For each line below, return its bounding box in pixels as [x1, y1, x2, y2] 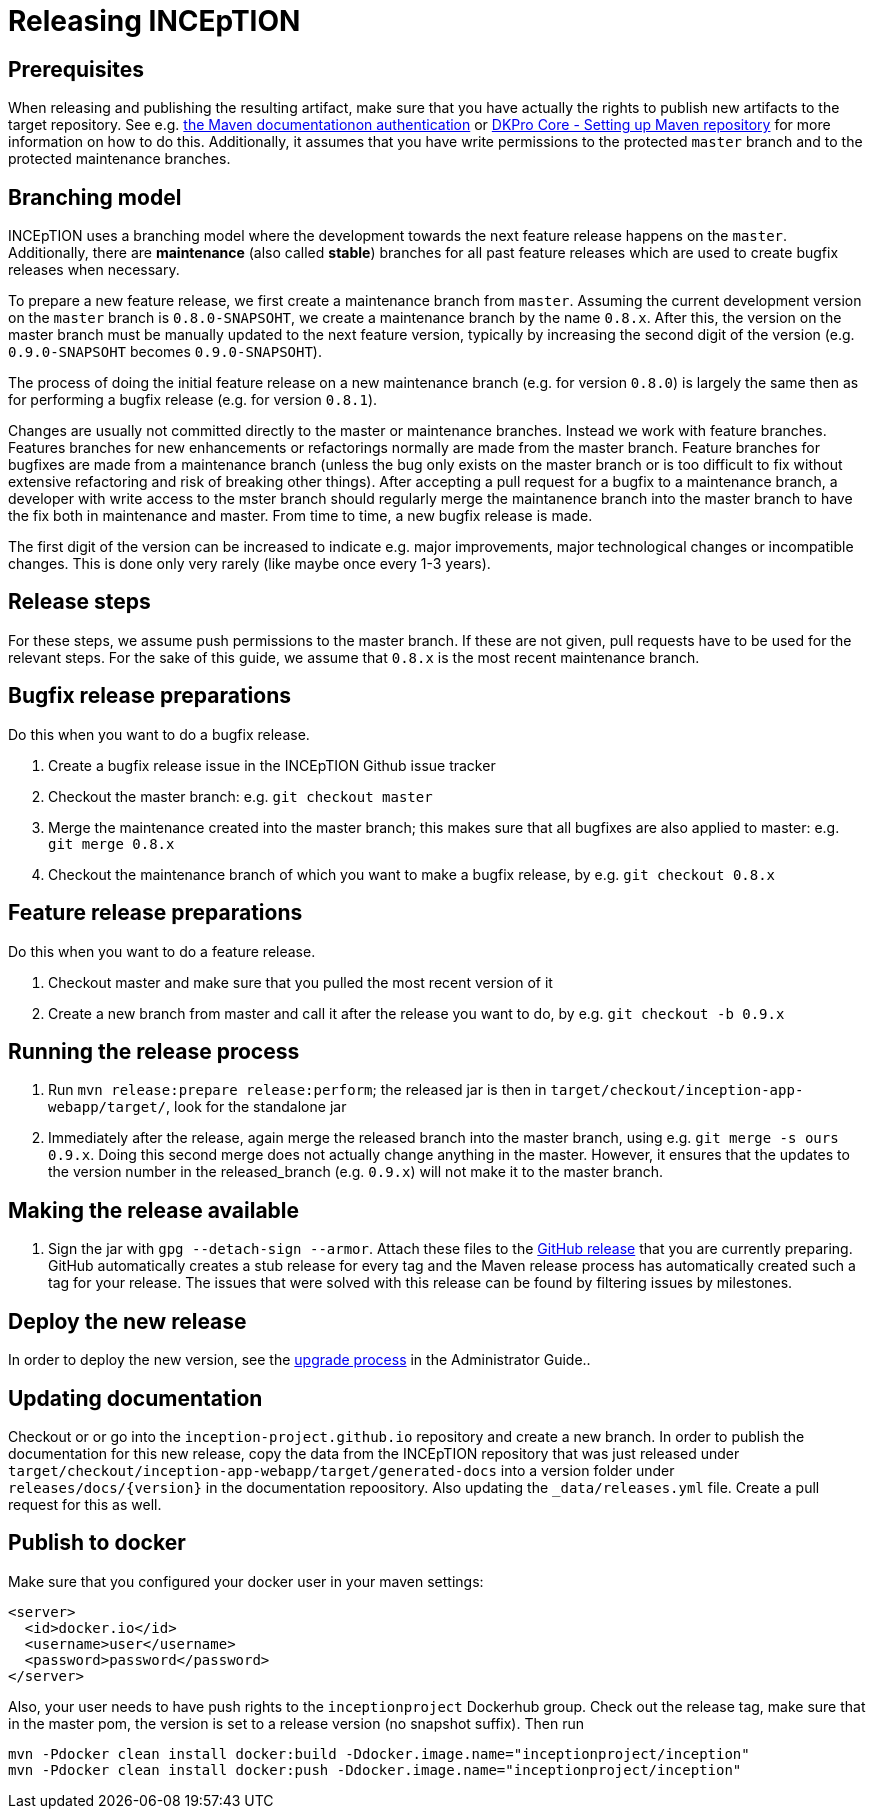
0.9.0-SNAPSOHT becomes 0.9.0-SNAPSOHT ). [8, 343, 322, 361]
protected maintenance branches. [8, 150, 231, 168]
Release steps [8, 589, 151, 615]
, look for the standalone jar [166, 1098, 347, 1116]
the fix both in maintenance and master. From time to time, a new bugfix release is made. [8, 507, 593, 525]
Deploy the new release [8, 1308, 247, 1334]
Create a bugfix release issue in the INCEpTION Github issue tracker [48, 756, 496, 774]
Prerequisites [8, 56, 144, 82]
